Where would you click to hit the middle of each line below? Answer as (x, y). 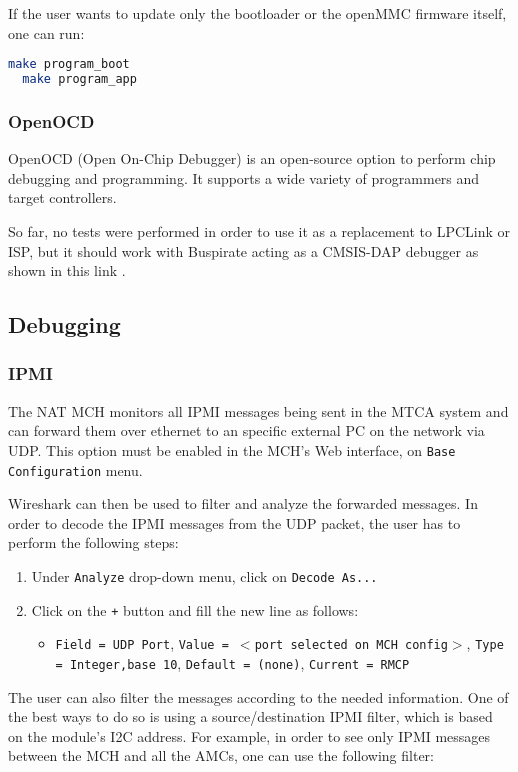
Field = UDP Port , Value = (142, 643)
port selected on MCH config (351, 645)
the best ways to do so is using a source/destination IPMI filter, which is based (250, 716)
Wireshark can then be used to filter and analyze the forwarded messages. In (243, 503)
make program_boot (69, 64)
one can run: (46, 32)
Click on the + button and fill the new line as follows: (195, 609)
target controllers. (62, 197)
